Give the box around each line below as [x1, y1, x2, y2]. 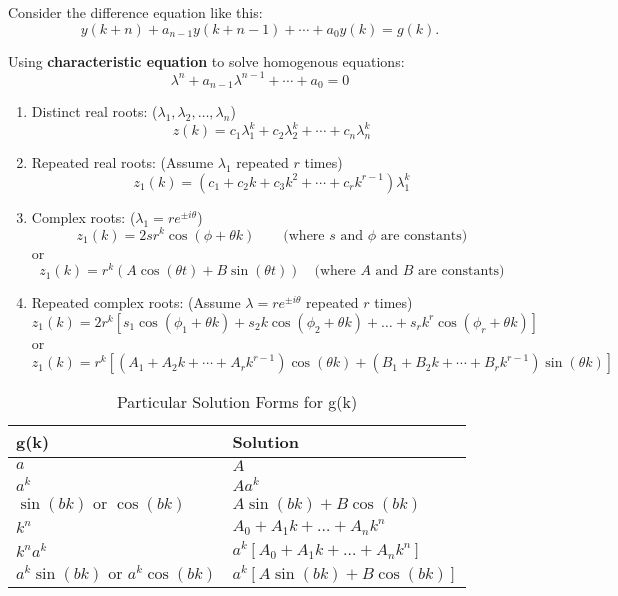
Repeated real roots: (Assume [31, 152, 214, 173]
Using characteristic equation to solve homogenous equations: [8, 50, 405, 71]
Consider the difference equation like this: [8, 2, 263, 22]
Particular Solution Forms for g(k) [116, 390, 358, 414]
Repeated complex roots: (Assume [31, 292, 241, 313]
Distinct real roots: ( [31, 101, 158, 122]
